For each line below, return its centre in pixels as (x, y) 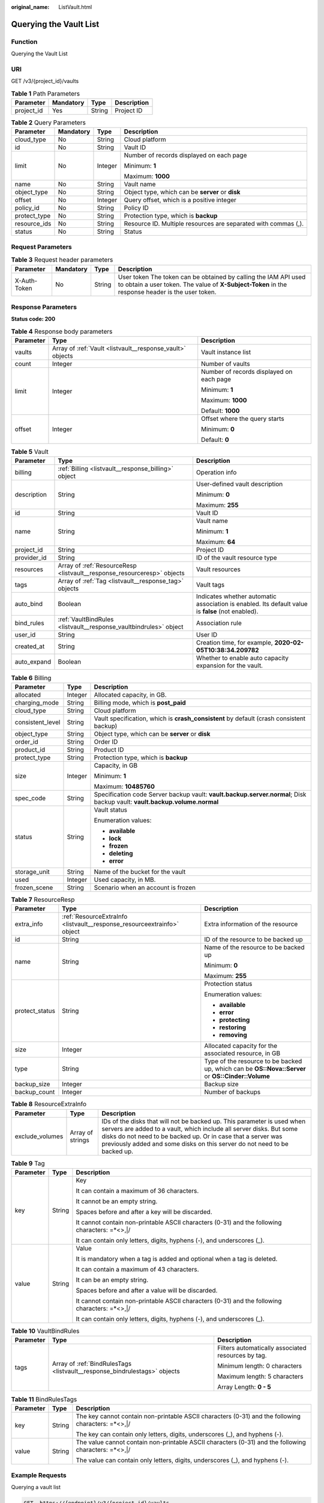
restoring (232, 1027)
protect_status (35, 1011)
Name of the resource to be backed (254, 947)
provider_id (31, 558)
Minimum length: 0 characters (259, 1366)
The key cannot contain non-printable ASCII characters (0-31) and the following (188, 1416)
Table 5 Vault (30, 452)
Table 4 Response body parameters (62, 331)
